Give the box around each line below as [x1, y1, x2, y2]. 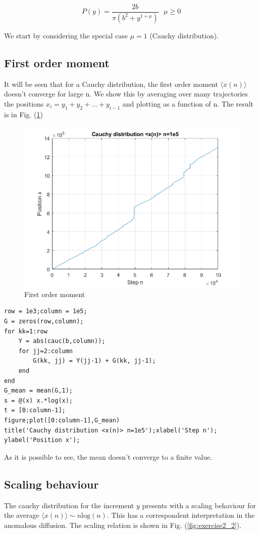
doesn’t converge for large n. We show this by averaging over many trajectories [4, 88, 248, 99]
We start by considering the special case [4, 30, 128, 40]
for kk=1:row [4, 327, 47, 335]
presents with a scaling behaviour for [142, 500, 256, 510]
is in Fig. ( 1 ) [4, 109, 43, 119]
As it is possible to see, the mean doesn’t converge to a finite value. [4, 451, 213, 462]
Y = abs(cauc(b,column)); [18, 337, 106, 345]
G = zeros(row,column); [4, 318, 84, 325]
